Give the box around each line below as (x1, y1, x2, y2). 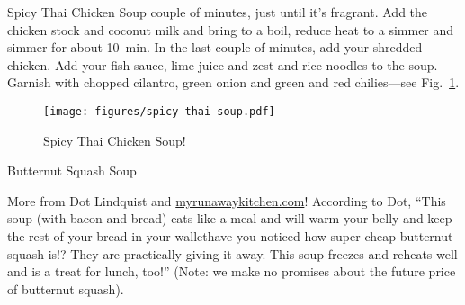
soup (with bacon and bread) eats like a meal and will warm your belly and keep (7, 209, 452, 228)
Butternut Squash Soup (7, 161, 137, 180)
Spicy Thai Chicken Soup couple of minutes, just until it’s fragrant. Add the (7, 3, 428, 21)
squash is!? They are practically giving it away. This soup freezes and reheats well (7, 244, 458, 263)
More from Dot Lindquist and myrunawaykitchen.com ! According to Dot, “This (7, 191, 446, 210)
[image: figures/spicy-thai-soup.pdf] (43, 104, 275, 118)
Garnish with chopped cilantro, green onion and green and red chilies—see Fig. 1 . (7, 73, 460, 92)
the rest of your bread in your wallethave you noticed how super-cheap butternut (7, 227, 453, 245)
